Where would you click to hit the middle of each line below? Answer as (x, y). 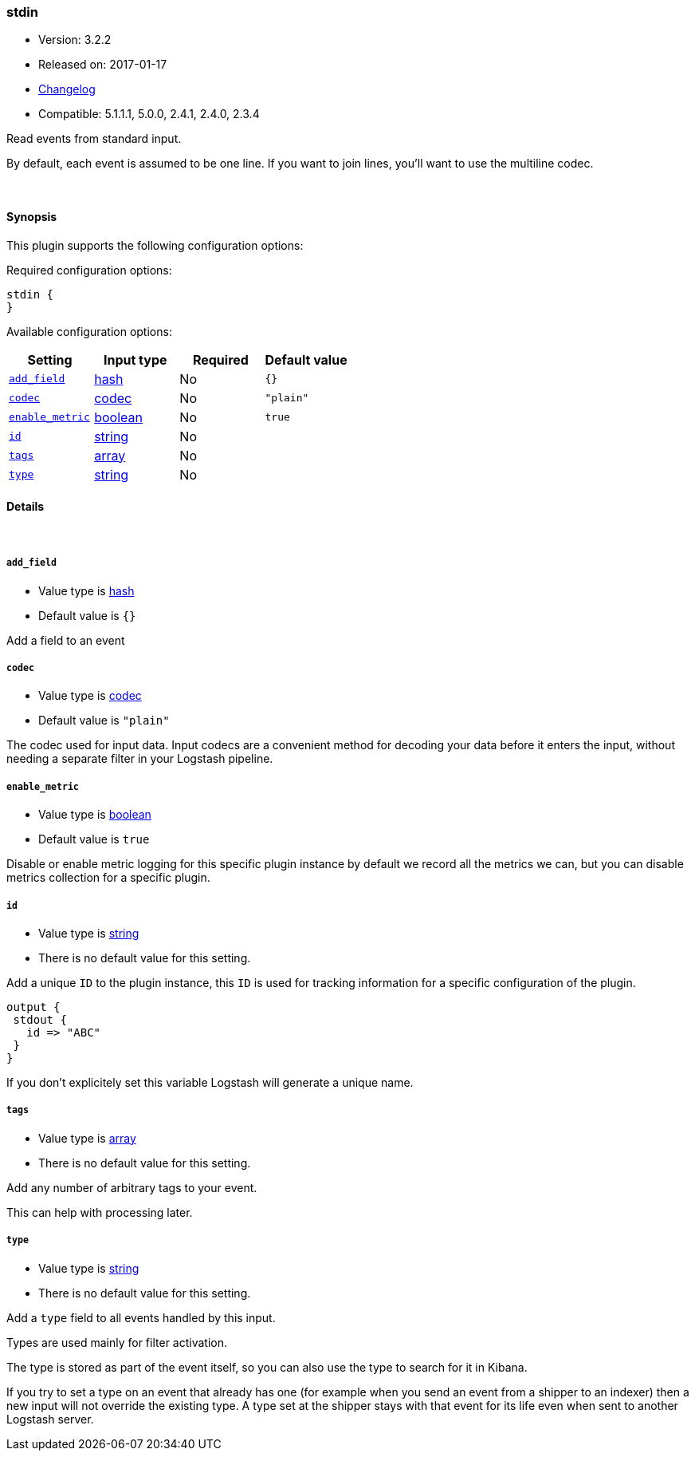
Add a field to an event (66, 640)
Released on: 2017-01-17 (103, 65)
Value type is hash (86, 590)
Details (26, 507)
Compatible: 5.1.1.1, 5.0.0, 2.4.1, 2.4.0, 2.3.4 (149, 114)
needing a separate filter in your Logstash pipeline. (140, 759)
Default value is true (94, 839)
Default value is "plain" (104, 721)
